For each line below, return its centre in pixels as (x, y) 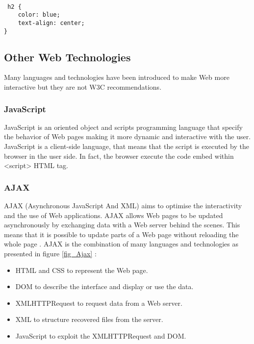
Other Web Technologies (67, 57)
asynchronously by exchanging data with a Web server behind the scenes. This (122, 225)
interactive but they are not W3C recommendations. (83, 87)
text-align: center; (51, 23)
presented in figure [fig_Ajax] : (50, 254)
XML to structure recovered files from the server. (89, 319)
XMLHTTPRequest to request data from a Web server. (99, 303)
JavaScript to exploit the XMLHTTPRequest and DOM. (101, 336)
